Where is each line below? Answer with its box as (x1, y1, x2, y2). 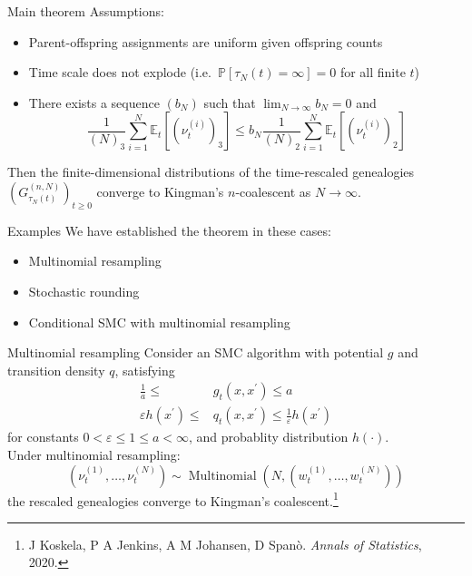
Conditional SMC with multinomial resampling (28, 312, 290, 331)
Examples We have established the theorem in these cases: (7, 220, 331, 239)
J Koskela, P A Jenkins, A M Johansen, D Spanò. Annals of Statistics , (28, 534, 422, 553)
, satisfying (114, 360, 175, 379)
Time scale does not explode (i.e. (28, 63, 211, 82)
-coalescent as (235, 181, 311, 200)
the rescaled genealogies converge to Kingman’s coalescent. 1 (7, 488, 339, 510)
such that (203, 93, 256, 112)
